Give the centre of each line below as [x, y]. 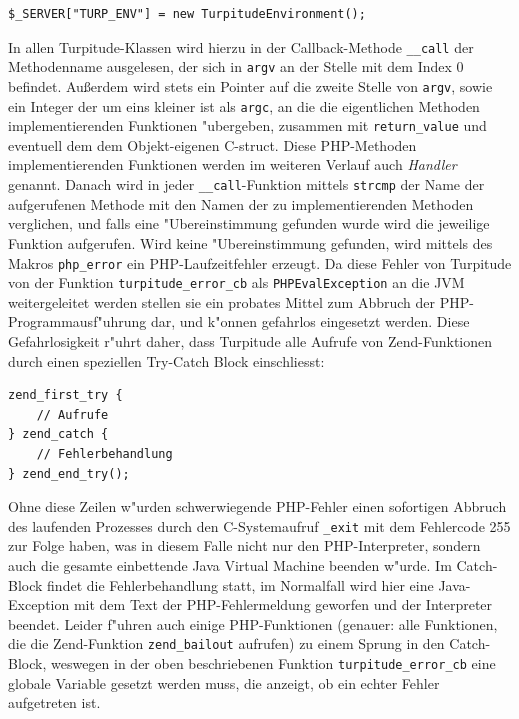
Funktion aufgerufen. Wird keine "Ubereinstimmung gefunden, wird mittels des [250, 242]
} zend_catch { [58, 434]
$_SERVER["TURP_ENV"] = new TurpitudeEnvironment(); [187, 14]
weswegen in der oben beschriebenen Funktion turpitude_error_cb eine [273, 663]
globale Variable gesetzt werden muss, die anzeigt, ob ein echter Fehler [224, 682]
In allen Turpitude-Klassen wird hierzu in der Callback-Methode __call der [241, 46]
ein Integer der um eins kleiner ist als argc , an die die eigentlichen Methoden [244, 105]
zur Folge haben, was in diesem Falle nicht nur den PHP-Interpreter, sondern [244, 545]
